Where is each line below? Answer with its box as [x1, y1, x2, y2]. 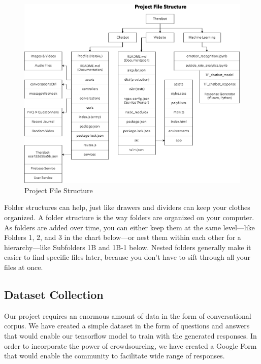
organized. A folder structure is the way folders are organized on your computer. [4, 211, 254, 222]
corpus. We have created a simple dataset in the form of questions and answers [4, 320, 250, 331]
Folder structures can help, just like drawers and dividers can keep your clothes [4, 202, 250, 213]
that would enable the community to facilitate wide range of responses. [4, 350, 225, 361]
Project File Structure [24, 185, 93, 195]
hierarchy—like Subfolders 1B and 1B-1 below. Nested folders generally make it [4, 241, 251, 252]
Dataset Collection [4, 286, 104, 302]
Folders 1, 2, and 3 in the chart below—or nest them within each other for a [4, 232, 241, 242]
